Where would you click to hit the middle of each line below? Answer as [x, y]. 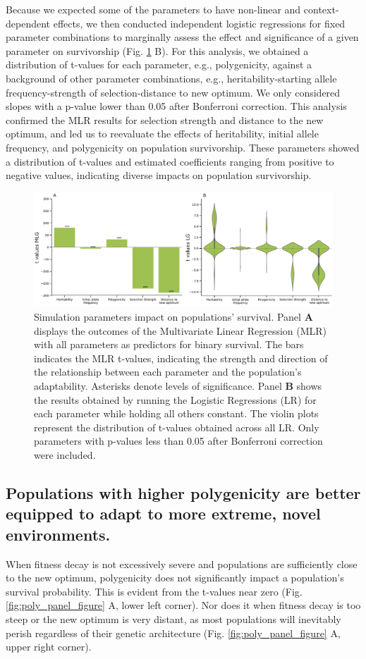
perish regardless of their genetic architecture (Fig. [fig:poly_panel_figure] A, [173, 633]
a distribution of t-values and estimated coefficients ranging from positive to [170, 161]
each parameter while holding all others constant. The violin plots [176, 413]
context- [321, 9]
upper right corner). [49, 647]
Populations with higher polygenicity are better [183, 492]
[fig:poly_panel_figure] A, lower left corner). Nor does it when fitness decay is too [183, 605]
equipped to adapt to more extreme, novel [163, 513]
